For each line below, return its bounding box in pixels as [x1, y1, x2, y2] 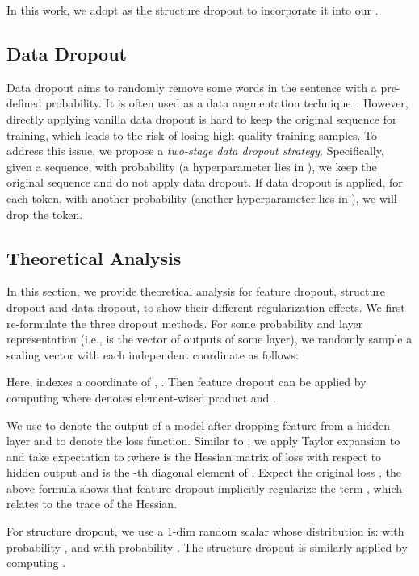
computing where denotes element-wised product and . [6, 389, 276, 406]
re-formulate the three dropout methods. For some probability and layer [6, 314, 363, 331]
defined [6, 95, 42, 111]
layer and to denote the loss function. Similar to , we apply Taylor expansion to [6, 432, 400, 449]
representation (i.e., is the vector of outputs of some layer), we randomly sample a [6, 330, 413, 347]
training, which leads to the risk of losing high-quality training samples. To [6, 126, 378, 143]
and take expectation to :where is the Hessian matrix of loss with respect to [6, 448, 382, 465]
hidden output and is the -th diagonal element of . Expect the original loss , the [6, 464, 401, 481]
